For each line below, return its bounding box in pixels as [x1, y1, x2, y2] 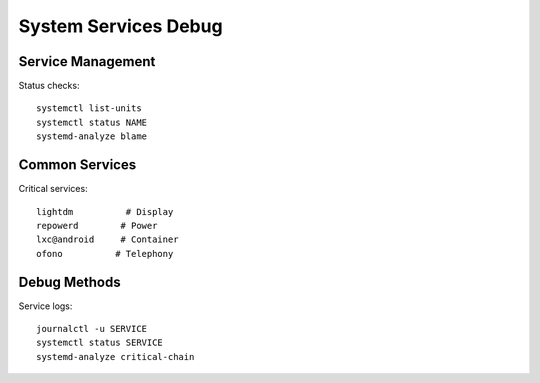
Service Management [18, 53, 156, 70]
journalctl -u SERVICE [36, 323, 148, 334]
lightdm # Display [36, 206, 174, 217]
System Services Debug [18, 15, 224, 37]
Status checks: [18, 80, 80, 92]
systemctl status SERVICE [36, 337, 164, 349]
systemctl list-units [36, 103, 142, 114]
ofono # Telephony [36, 248, 174, 259]
